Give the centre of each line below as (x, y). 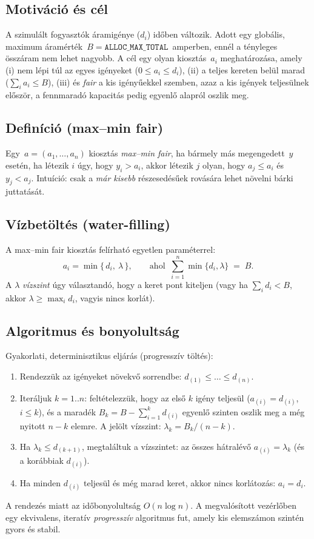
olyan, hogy (224, 165)
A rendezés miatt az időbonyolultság (73, 505)
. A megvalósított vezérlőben (244, 505)
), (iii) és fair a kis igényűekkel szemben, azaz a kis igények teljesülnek (178, 82)
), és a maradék (67, 411)
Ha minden (40, 482)
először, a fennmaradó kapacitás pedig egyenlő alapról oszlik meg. (127, 95)
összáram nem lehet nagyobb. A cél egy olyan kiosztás (106, 58)
